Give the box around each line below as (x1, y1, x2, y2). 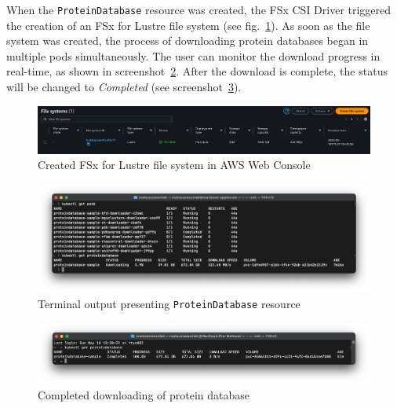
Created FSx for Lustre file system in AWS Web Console (38, 156, 311, 173)
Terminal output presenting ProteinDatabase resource (38, 295, 300, 311)
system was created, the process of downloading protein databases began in (6, 32, 369, 49)
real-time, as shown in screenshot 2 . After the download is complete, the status (6, 63, 388, 79)
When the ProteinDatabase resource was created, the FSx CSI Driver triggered (6, 2, 392, 17)
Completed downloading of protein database (38, 387, 250, 403)
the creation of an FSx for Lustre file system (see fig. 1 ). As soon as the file (6, 17, 370, 33)
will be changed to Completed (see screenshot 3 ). (6, 79, 242, 95)
